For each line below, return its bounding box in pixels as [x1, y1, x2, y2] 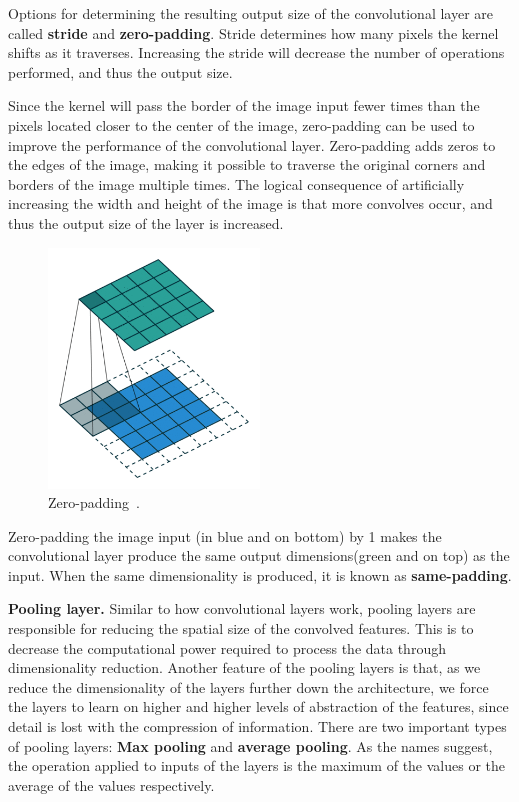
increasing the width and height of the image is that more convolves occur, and [8, 193, 493, 214]
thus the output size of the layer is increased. [8, 212, 284, 233]
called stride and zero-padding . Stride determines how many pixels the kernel [8, 22, 499, 43]
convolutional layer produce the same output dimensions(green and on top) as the [8, 545, 510, 566]
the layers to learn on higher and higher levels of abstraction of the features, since [8, 696, 509, 717]
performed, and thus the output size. [8, 61, 233, 82]
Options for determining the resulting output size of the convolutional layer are [8, 3, 494, 23]
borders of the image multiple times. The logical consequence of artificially [8, 173, 465, 194]
